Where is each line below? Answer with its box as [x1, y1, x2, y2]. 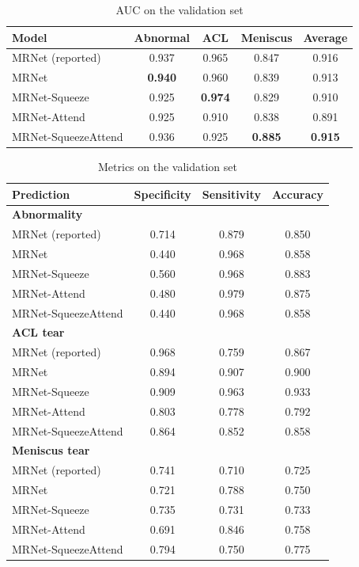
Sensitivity [202, 185, 261, 202]
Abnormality [12, 206, 83, 223]
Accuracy [271, 185, 323, 202]
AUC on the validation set [115, 2, 244, 17]
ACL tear [12, 324, 65, 341]
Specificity [134, 185, 191, 202]
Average [303, 29, 348, 45]
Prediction [12, 185, 70, 202]
